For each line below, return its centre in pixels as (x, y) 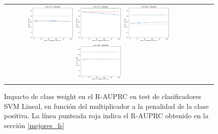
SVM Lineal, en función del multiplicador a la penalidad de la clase (106, 106)
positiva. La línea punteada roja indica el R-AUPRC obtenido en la (106, 116)
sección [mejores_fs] (34, 125)
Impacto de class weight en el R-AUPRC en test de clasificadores (103, 96)
